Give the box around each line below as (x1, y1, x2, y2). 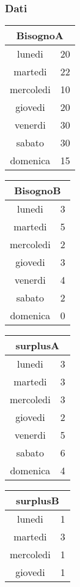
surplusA (15, 338, 60, 353)
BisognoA (16, 28, 64, 43)
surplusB (15, 493, 59, 508)
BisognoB (14, 183, 61, 198)
